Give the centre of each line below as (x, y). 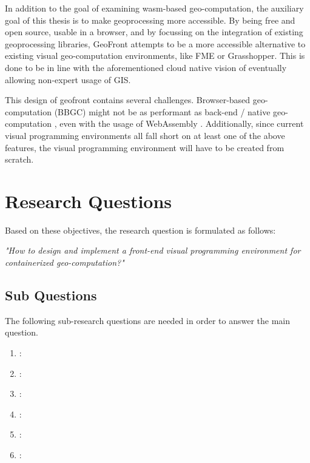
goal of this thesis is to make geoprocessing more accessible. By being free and (150, 20)
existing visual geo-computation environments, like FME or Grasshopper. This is (155, 56)
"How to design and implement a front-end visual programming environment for (153, 250)
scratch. (19, 159)
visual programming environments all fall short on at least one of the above (145, 135)
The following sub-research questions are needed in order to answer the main (147, 320)
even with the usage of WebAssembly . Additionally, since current (182, 123)
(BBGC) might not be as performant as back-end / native (162, 111)
